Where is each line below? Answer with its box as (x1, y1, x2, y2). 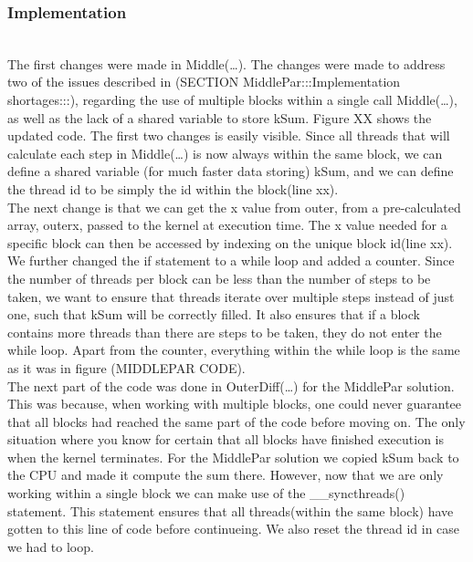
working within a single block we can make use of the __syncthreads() (7, 484, 405, 503)
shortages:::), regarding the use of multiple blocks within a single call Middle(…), (7, 90, 457, 109)
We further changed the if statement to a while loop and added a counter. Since (7, 251, 455, 270)
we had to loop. (7, 536, 94, 556)
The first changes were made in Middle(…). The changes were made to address (7, 54, 446, 73)
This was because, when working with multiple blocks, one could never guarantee (7, 394, 462, 413)
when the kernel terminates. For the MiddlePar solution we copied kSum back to (7, 447, 459, 466)
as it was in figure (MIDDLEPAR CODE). (7, 358, 246, 377)
